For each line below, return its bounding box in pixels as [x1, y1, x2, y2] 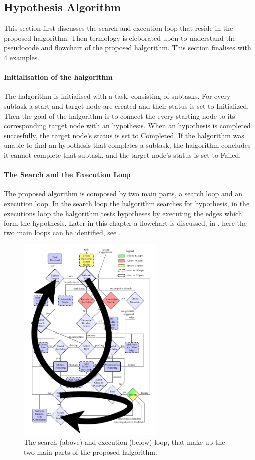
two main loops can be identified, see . [4, 227, 121, 237]
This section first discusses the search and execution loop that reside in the [4, 23, 233, 33]
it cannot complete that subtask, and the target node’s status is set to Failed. [4, 149, 241, 160]
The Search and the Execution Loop [4, 169, 131, 180]
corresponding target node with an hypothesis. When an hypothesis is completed [4, 120, 251, 131]
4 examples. [4, 52, 40, 62]
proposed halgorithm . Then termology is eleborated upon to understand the [4, 32, 236, 43]
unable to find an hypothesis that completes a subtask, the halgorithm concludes [4, 140, 251, 150]
